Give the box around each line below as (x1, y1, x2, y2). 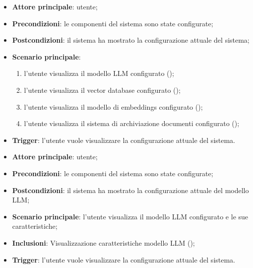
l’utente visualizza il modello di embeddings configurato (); (24, 101, 203, 112)
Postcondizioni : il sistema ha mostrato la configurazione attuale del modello (12, 185, 249, 195)
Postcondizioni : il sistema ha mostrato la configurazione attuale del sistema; (12, 35, 250, 45)
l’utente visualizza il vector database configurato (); (24, 84, 181, 95)
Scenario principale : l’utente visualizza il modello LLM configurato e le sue (12, 211, 249, 221)
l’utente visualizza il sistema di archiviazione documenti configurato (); (24, 118, 240, 129)
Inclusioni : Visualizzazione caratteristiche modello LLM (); (12, 237, 195, 248)
